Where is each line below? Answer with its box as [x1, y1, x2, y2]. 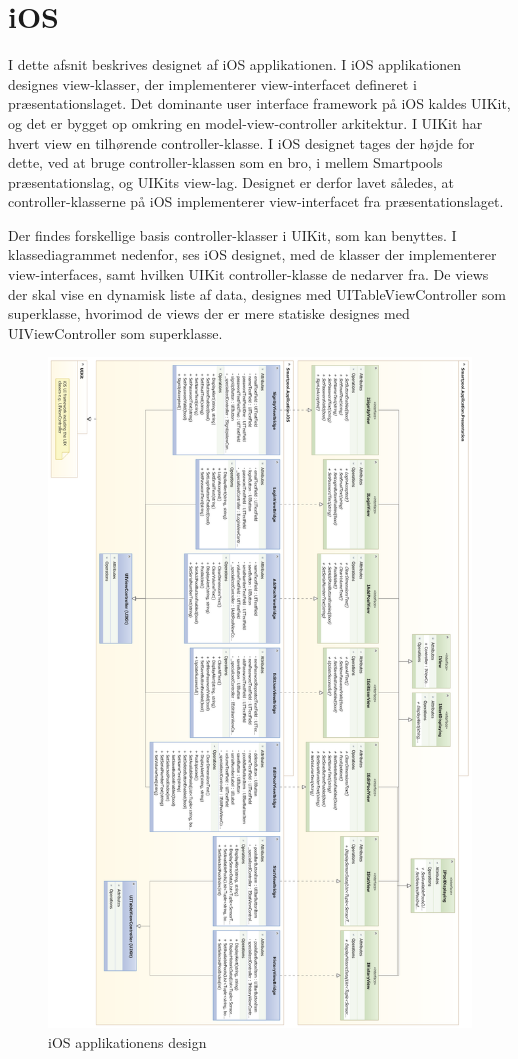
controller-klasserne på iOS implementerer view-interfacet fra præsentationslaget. [8, 191, 504, 212]
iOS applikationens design [48, 1032, 207, 1053]
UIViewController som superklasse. [8, 322, 223, 343]
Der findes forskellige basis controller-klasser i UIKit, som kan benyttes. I [8, 224, 457, 245]
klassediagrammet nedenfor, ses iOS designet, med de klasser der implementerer [8, 244, 497, 265]
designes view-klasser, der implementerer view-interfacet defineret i [8, 73, 417, 94]
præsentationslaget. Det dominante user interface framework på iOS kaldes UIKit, [8, 93, 511, 114]
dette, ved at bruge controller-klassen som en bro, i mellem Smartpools [8, 152, 443, 173]
